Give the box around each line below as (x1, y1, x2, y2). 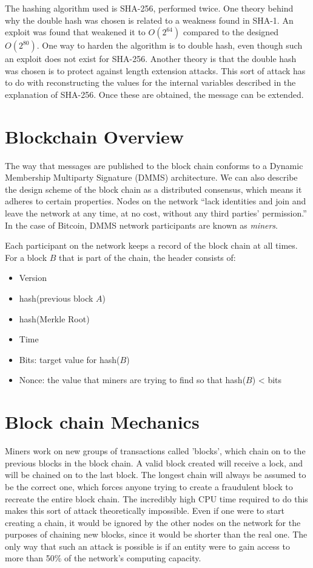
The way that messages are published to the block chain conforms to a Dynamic (5, 159, 303, 171)
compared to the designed (183, 26, 279, 38)
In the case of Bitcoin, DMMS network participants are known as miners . (5, 218, 278, 231)
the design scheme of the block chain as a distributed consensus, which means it (5, 182, 302, 195)
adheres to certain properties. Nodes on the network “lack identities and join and (5, 195, 306, 207)
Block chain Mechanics (5, 409, 200, 434)
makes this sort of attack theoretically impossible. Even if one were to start (5, 504, 284, 517)
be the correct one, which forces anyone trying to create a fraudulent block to (5, 480, 293, 493)
